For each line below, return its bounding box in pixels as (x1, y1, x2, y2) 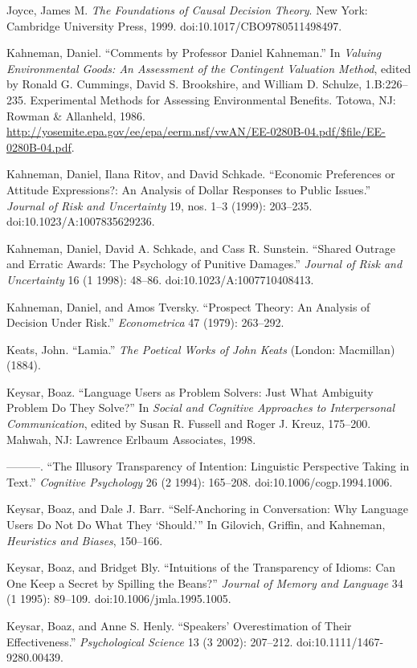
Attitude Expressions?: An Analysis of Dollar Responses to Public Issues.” (6, 181, 371, 198)
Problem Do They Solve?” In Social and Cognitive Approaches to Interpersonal (6, 399, 395, 416)
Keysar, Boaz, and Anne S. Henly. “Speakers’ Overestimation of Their (6, 617, 352, 633)
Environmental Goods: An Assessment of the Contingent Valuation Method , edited (6, 59, 411, 76)
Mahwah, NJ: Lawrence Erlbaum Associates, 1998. (6, 430, 256, 447)
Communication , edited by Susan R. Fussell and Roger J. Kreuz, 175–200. (6, 415, 371, 432)
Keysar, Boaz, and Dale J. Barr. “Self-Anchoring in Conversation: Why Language (6, 500, 408, 517)
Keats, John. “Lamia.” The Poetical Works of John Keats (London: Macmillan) (6, 340, 395, 357)
